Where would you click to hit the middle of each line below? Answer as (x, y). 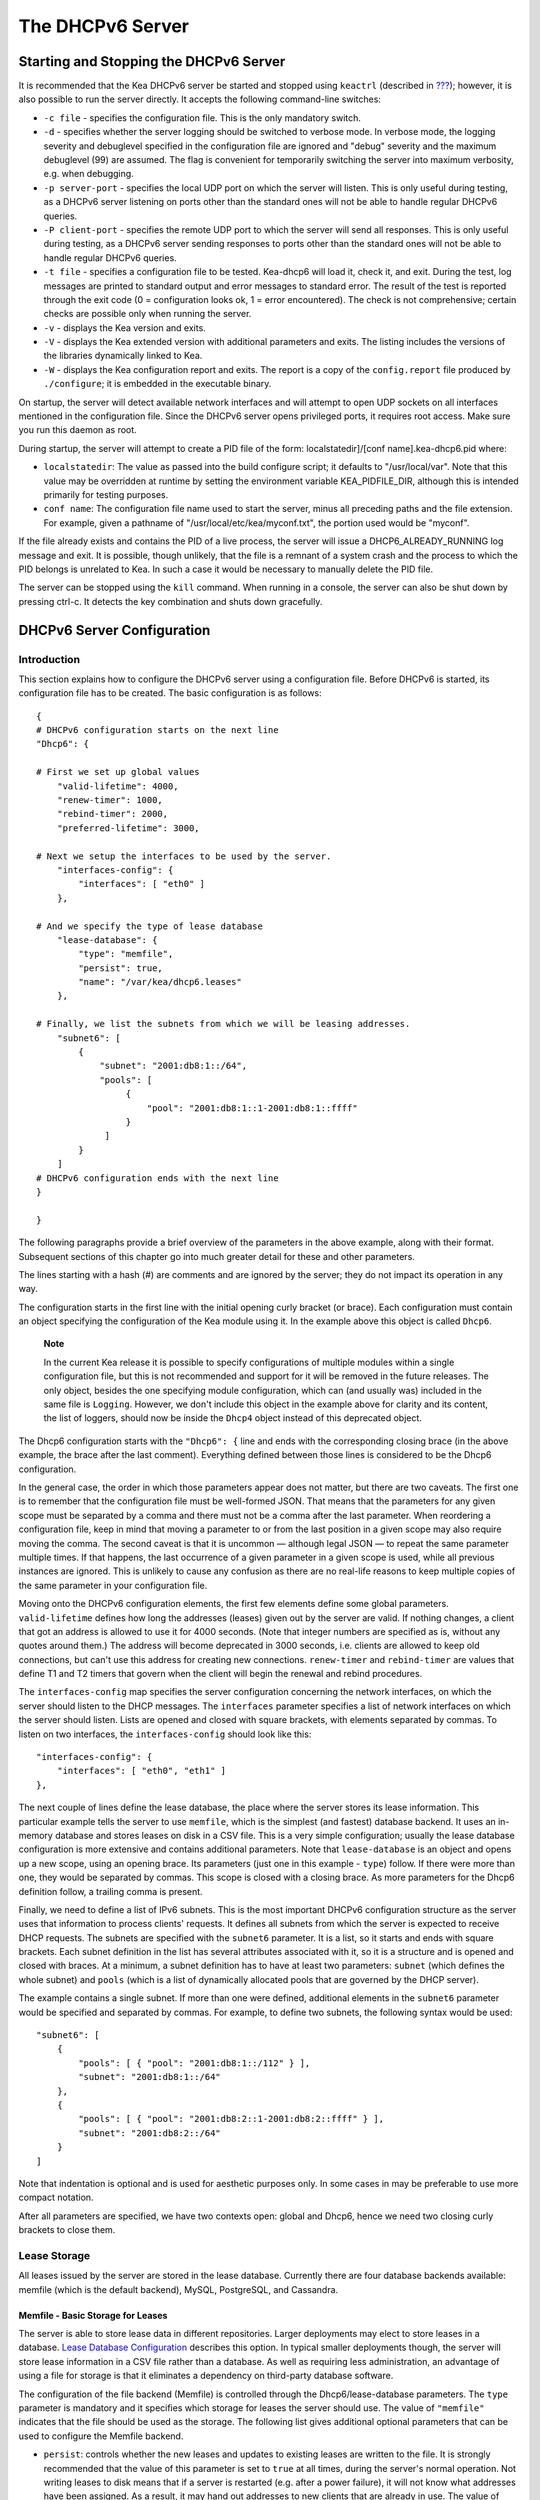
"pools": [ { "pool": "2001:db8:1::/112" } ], (194, 2063)
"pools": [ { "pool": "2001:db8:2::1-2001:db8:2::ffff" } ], (231, 2119)
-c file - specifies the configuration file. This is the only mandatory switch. (202, 117)
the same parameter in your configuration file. (113, 1585)
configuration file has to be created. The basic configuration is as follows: (170, 693)
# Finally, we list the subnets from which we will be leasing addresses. (223, 1024)
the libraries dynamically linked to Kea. (123, 356)
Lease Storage (54, 2255)
